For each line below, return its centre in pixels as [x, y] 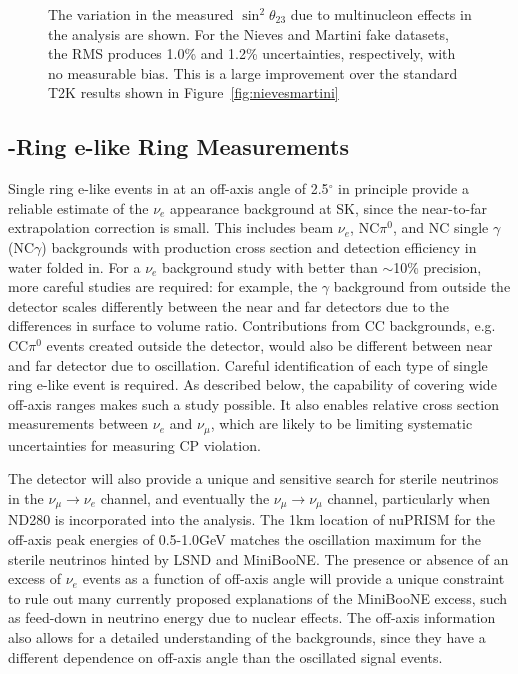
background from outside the [422, 286]
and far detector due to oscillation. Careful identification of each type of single [248, 364]
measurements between [78, 423]
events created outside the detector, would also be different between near [269, 344]
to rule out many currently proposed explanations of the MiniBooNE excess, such [258, 597]
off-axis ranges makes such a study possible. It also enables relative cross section [253, 403]
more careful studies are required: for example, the [163, 286]
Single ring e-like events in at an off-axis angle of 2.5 [168, 188]
